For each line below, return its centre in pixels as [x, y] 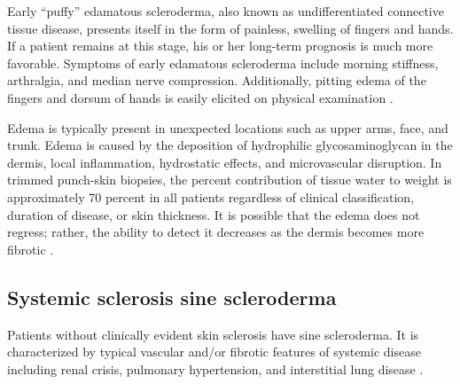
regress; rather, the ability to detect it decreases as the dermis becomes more [216, 232]
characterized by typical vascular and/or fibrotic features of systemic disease [214, 352]
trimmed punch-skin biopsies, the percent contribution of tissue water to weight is [230, 180]
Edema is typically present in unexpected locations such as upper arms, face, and [228, 127]
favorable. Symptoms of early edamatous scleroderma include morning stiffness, [223, 63]
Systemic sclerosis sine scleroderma [172, 297]
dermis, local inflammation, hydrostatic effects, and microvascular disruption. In [225, 162]
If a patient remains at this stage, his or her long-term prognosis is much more [220, 46]
